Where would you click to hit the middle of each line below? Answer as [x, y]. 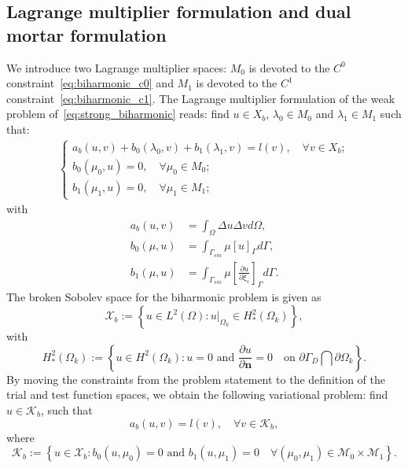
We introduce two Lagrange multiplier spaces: [117, 67]
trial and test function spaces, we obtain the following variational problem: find [197, 394]
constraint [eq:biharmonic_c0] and [90, 83]
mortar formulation [86, 34]
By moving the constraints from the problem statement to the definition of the [196, 379]
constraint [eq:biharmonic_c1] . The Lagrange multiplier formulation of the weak [201, 98]
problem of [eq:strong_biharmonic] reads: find [118, 114]
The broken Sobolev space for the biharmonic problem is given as [164, 296]
